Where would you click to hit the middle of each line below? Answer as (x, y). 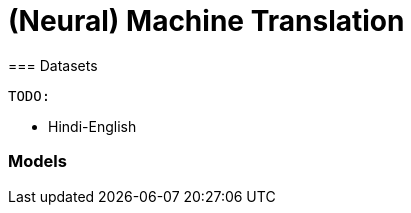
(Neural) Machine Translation (206, 21)
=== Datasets (53, 65)
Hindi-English (92, 126)
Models (37, 161)
